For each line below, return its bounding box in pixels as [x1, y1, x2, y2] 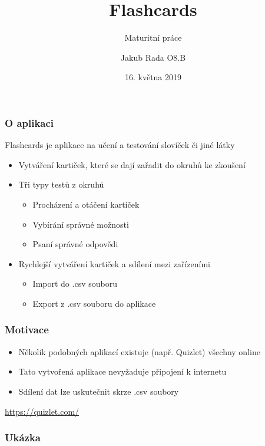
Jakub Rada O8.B [120, 51, 186, 63]
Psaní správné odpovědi [32, 238, 118, 250]
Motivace [5, 322, 49, 337]
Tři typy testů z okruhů [18, 178, 104, 191]
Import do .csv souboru [32, 277, 117, 290]
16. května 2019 [124, 71, 182, 83]
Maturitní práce [124, 31, 182, 44]
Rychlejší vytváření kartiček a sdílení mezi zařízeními [18, 257, 210, 270]
